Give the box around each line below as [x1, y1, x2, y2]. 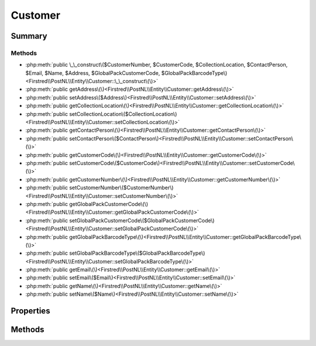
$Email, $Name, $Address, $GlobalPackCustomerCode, [25, 69, 160, 76]
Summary [11, 31, 47, 41]
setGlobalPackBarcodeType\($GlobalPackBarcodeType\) [69, 249, 205, 257]
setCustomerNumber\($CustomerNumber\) [69, 184, 174, 191]
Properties [11, 306, 50, 316]
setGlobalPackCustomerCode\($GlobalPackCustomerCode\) [69, 217, 215, 224]
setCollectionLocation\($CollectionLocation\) [69, 110, 177, 117]
